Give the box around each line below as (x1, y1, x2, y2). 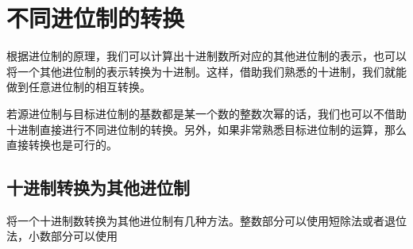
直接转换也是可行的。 (6, 136, 118, 153)
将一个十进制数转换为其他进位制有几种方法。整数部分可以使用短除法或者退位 (6, 212, 407, 228)
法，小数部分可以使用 (6, 228, 118, 244)
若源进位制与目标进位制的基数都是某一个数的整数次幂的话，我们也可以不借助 (6, 105, 407, 121)
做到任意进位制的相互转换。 (6, 79, 151, 95)
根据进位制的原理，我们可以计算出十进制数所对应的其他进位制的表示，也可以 (6, 48, 407, 64)
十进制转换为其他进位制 (6, 175, 190, 200)
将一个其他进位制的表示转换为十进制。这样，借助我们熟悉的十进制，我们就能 (6, 63, 407, 79)
